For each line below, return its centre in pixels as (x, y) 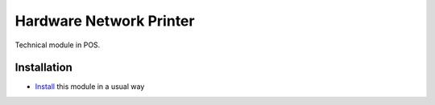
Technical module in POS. (58, 45)
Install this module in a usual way (90, 87)
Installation (43, 68)
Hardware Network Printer (105, 21)
